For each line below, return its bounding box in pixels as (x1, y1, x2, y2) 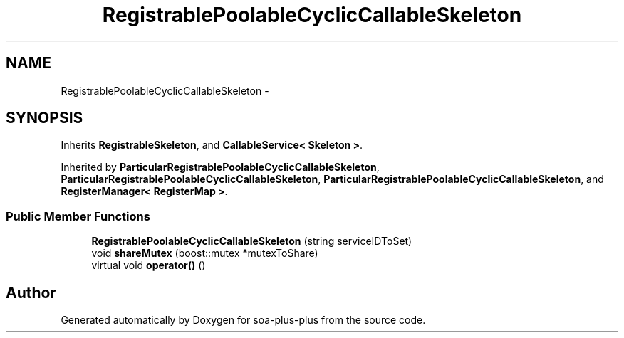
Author (6, 283, 56, 302)
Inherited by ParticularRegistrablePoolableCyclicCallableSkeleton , (61, 161, 380, 174)
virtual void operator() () (91, 259, 206, 272)
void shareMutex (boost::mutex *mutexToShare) (91, 247, 318, 260)
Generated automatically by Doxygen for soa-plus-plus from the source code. (61, 314, 426, 327)
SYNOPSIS (6, 109, 83, 127)
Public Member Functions (6, 208, 150, 223)
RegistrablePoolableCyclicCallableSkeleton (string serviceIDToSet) (91, 235, 412, 248)
